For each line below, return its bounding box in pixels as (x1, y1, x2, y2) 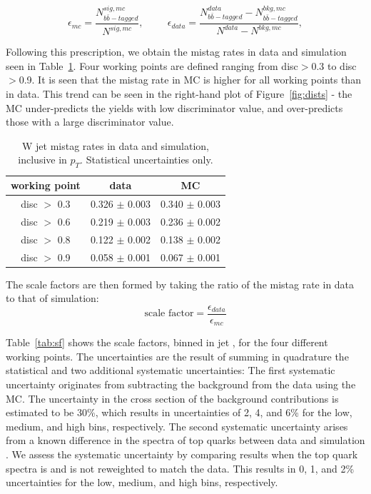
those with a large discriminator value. (6, 114, 174, 129)
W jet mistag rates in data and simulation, (21, 138, 209, 153)
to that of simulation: (6, 291, 99, 306)
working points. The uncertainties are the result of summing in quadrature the (6, 348, 349, 363)
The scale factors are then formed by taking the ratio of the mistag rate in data (6, 276, 355, 291)
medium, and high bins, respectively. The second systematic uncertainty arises (6, 418, 348, 433)
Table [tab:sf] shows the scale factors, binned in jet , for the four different (6, 335, 328, 350)
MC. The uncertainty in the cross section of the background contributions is (6, 390, 339, 405)
